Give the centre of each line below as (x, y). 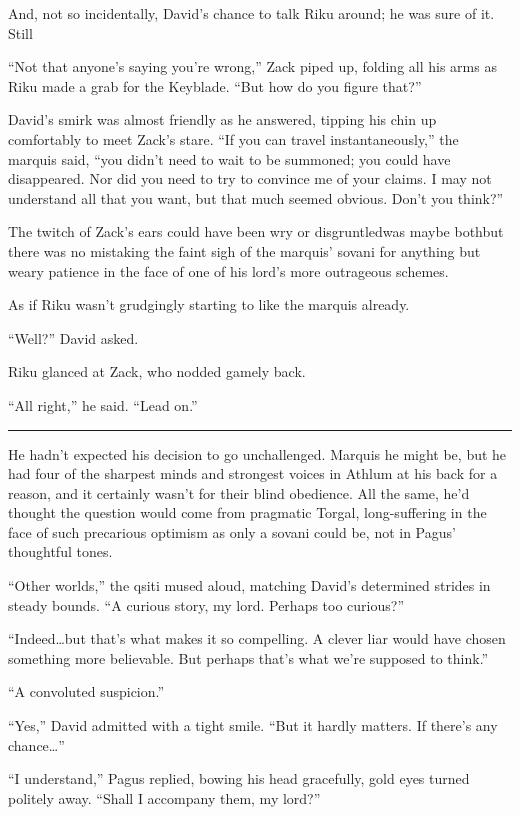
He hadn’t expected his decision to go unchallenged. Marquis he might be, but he (257, 453)
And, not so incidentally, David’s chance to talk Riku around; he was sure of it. (251, 13)
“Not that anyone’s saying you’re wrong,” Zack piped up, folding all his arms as (252, 66)
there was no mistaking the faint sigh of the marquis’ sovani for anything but (244, 250)
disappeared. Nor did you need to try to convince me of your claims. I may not (250, 178)
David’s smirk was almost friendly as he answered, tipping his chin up (222, 119)
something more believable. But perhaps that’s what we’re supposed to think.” (248, 657)
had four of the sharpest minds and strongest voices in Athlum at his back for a (253, 473)
